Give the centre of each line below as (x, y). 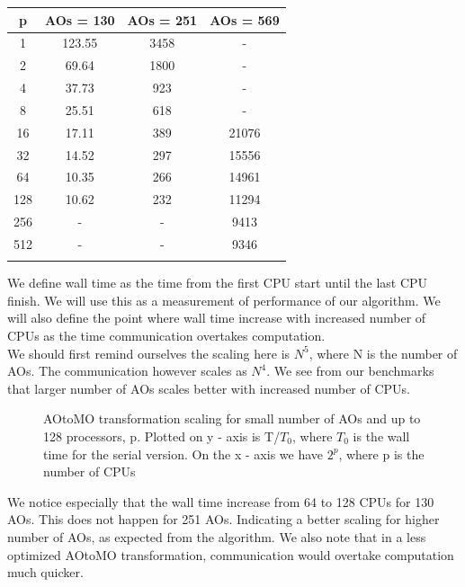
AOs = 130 (80, 19)
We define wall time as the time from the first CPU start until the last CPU (218, 283)
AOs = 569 (245, 19)
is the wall (381, 436)
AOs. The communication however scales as (127, 371)
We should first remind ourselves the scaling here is (149, 353)
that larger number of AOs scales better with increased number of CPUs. (209, 388)
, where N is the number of (383, 353)
